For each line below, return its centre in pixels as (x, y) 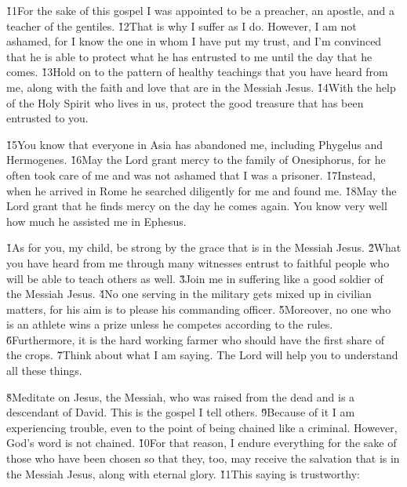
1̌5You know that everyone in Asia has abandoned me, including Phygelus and (195, 144)
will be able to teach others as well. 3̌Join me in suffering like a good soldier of (195, 278)
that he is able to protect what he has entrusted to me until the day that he (189, 56)
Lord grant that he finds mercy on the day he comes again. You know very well (197, 206)
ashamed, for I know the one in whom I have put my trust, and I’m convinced (194, 41)
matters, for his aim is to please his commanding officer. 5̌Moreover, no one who (199, 309)
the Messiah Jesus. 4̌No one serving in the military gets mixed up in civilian (189, 294)
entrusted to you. (47, 118)
